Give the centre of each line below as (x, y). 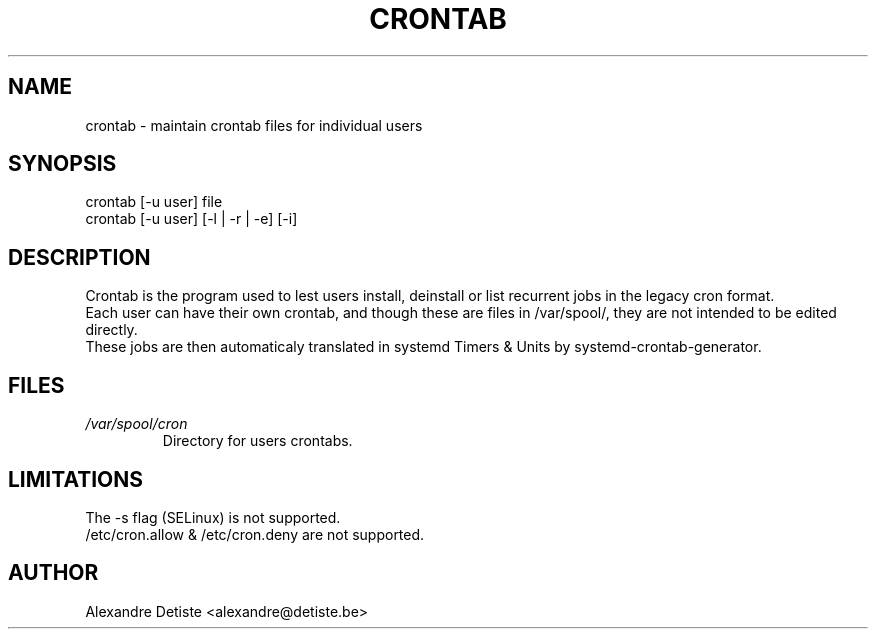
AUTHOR (53, 573)
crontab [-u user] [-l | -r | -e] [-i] (191, 219)
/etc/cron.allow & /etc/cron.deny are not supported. (255, 534)
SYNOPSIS (62, 164)
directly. (111, 330)
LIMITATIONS (76, 479)
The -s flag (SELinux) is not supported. (213, 517)
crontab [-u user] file (154, 202)
